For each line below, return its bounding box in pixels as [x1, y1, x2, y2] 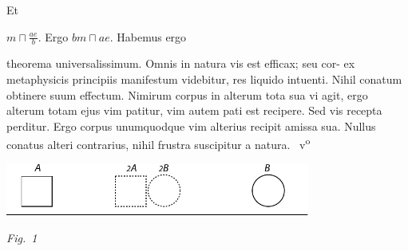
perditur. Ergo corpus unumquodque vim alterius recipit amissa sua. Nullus [6, 117, 376, 134]
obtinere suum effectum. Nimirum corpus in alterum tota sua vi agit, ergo [6, 86, 368, 103]
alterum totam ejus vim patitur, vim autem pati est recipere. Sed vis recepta [6, 102, 382, 119]
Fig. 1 [6, 229, 38, 245]
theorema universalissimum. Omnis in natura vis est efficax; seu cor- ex [6, 55, 355, 72]
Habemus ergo [117, 28, 187, 45]
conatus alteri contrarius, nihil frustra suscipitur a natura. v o [6, 134, 311, 153]
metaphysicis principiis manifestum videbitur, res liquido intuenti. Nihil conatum [6, 71, 402, 88]
